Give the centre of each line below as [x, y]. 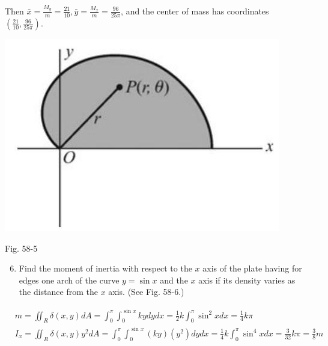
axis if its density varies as [247, 280]
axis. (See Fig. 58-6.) [146, 292]
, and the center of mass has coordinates [195, 11]
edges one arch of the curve [69, 280]
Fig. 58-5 [21, 248]
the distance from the [58, 292]
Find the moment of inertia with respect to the [105, 268]
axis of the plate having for [252, 268]
